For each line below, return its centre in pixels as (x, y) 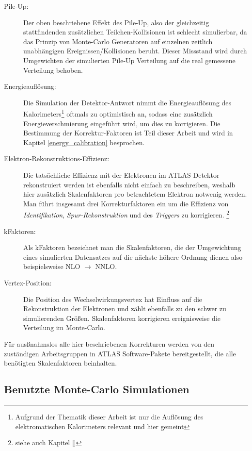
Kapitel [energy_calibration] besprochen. (84, 142)
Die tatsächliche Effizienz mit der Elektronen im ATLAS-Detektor (121, 175)
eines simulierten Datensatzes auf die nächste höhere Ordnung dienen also (133, 257)
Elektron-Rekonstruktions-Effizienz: (57, 159)
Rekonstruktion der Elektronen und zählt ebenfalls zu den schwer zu (125, 309)
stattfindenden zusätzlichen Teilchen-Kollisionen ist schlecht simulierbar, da (135, 32)
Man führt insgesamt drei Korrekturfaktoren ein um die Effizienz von (126, 203)
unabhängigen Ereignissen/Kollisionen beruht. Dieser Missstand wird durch (135, 51)
